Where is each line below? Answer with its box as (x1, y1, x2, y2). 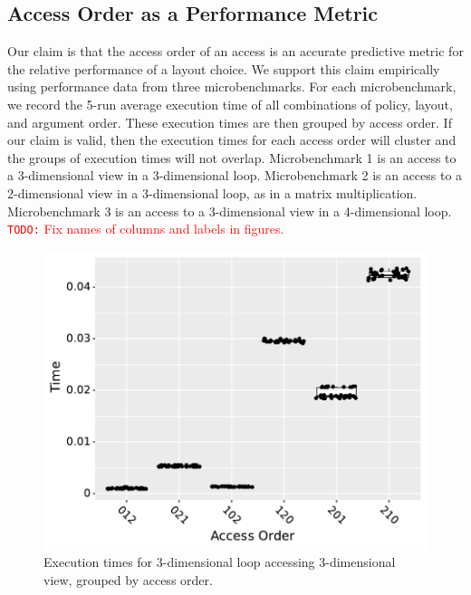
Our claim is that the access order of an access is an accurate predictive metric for (7, 42, 464, 61)
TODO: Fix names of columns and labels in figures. (7, 219, 284, 238)
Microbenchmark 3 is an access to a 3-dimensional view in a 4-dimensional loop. (7, 201, 452, 220)
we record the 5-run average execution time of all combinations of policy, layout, (7, 94, 453, 113)
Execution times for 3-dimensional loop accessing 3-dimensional (43, 552, 396, 571)
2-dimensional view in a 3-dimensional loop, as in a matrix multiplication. (7, 183, 418, 202)
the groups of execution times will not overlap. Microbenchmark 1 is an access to (7, 148, 457, 167)
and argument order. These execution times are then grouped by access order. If (7, 112, 452, 131)
